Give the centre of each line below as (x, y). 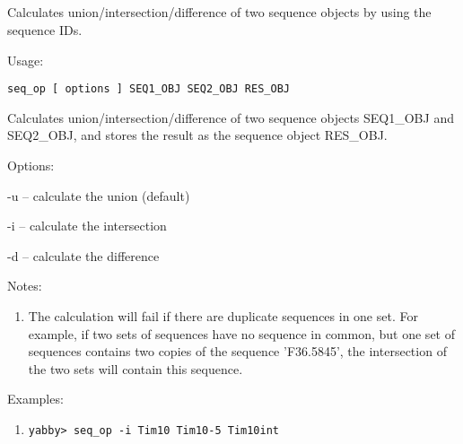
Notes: (25, 286)
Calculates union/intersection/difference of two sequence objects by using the (219, 12)
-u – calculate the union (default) (99, 195)
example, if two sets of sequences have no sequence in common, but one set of (241, 333)
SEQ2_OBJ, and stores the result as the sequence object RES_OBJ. (197, 135)
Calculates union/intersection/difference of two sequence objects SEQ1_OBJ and (231, 117)
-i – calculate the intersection (87, 226)
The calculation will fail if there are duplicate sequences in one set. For (223, 315)
